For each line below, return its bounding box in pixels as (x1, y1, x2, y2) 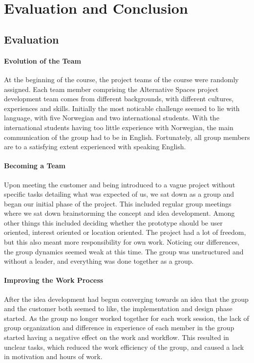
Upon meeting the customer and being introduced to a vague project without (4, 179, 235, 189)
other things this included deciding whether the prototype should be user (4, 217, 223, 227)
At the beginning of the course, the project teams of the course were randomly (4, 74, 239, 84)
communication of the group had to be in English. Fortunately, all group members (4, 132, 250, 142)
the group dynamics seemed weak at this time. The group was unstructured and (4, 246, 244, 256)
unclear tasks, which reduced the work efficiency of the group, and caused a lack (4, 341, 244, 352)
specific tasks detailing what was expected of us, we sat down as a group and (4, 189, 234, 199)
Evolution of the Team (4, 55, 81, 66)
